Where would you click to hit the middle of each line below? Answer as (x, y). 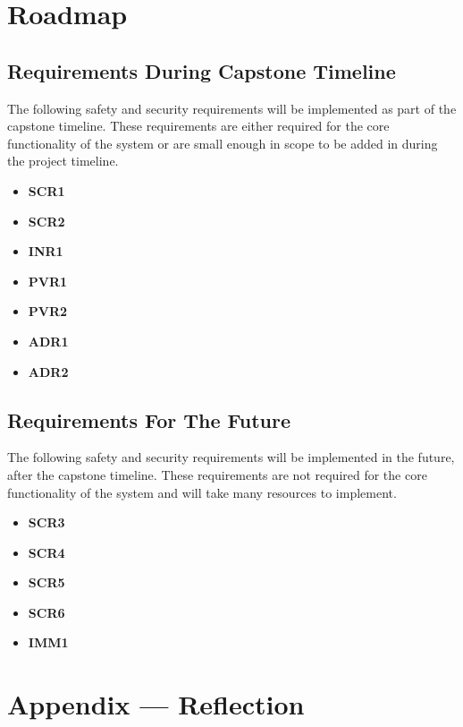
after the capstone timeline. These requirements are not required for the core (217, 474)
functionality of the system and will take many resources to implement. (202, 492)
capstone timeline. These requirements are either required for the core (198, 126)
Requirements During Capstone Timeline (202, 70)
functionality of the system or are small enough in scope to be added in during (223, 143)
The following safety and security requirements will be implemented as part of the (232, 108)
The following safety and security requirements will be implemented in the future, (231, 457)
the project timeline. (63, 161)
